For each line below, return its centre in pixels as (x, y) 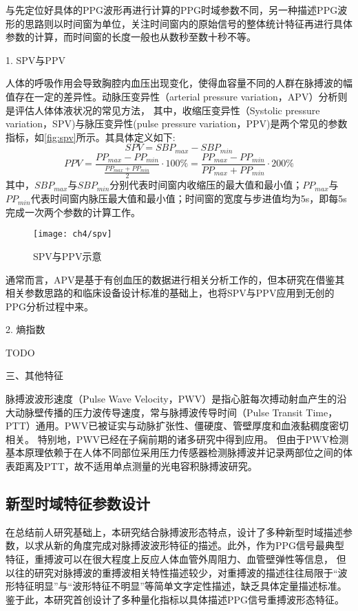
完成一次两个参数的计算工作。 (73, 212)
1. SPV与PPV (35, 60)
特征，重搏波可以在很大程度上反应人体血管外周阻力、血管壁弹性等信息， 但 (176, 559)
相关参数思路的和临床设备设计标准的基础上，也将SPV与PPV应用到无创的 (170, 293)
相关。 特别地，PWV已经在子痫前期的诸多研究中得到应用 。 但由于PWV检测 (177, 439)
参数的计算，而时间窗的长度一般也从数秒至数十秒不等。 (131, 37)
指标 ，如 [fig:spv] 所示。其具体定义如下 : (91, 137)
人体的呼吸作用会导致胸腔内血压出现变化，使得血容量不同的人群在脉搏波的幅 (179, 83)
